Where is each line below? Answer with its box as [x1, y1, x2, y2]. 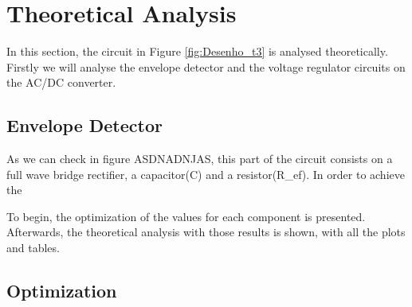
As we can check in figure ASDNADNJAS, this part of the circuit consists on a [6, 150, 393, 167]
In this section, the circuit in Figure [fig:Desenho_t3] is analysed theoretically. [6, 43, 388, 60]
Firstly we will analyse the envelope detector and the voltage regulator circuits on [6, 58, 406, 75]
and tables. [6, 239, 60, 256]
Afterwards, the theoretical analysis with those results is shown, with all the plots [6, 223, 406, 240]
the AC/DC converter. [6, 74, 116, 91]
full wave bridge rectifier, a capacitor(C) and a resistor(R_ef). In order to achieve [6, 165, 405, 182]
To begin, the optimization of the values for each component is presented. [6, 208, 366, 224]
